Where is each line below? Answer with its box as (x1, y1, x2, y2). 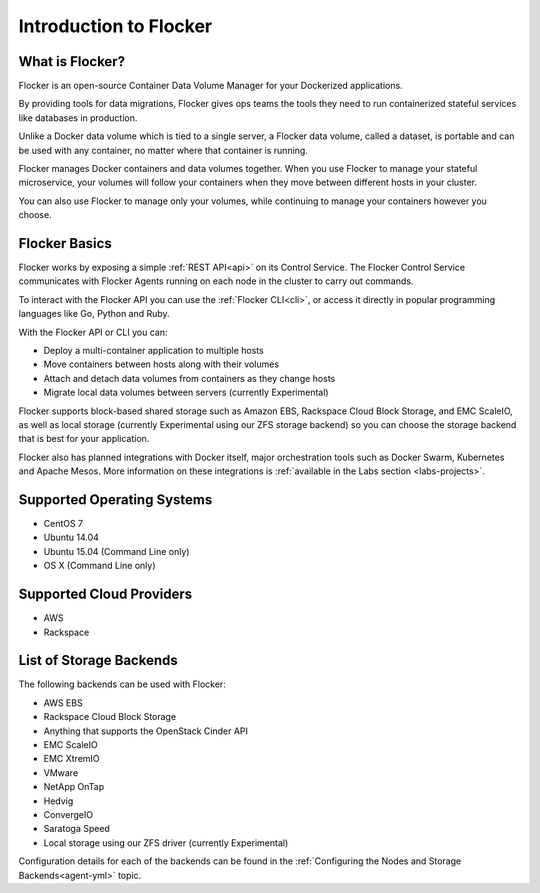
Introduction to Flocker (18, 15, 213, 37)
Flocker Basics (18, 235, 112, 252)
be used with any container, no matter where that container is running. (18, 144, 309, 156)
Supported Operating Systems (18, 491, 213, 508)
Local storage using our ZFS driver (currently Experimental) (43, 836, 289, 849)
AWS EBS (43, 696, 84, 709)
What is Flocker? (18, 53, 125, 70)
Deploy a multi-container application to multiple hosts (43, 345, 264, 357)
